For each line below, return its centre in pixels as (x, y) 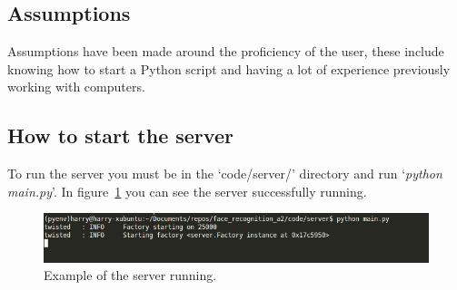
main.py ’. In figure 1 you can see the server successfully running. (187, 191)
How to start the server (120, 135)
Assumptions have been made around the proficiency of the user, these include (226, 51)
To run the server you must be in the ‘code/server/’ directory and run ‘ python (225, 174)
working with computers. (76, 87)
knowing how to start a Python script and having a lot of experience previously (229, 68)
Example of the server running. (130, 275)
